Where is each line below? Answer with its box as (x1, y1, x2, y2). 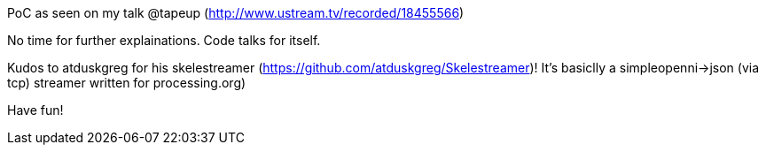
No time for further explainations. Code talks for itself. (7, 33, 321, 48)
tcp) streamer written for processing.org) (7, 75, 246, 90)
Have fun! (7, 103, 64, 118)
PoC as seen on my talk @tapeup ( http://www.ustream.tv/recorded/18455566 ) (7, 5, 465, 20)
